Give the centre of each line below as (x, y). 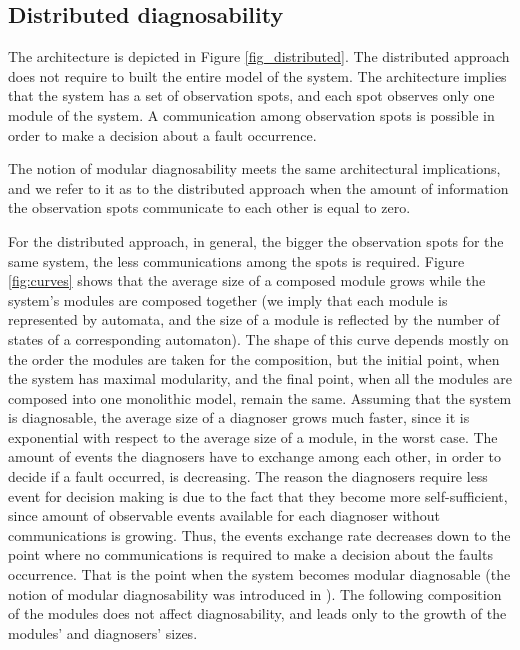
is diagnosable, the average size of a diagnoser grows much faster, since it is (239, 417)
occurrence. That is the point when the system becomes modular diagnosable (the (259, 574)
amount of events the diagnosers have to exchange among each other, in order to (255, 456)
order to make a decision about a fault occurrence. (162, 134)
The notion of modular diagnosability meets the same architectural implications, (254, 168)
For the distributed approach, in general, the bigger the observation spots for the (256, 240)
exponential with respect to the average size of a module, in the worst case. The (253, 436)
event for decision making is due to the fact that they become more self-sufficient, (258, 495)
